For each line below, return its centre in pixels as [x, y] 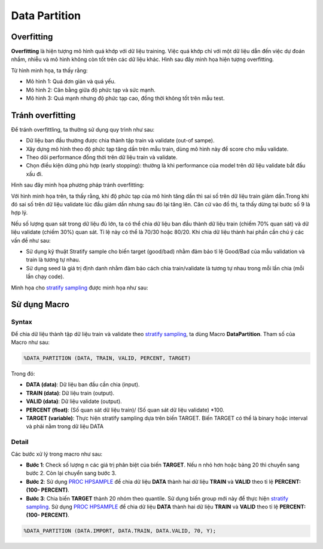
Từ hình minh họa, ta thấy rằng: [49, 70]
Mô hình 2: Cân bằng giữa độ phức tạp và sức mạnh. [91, 90]
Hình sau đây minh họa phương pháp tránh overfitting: [78, 185]
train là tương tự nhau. [53, 260]
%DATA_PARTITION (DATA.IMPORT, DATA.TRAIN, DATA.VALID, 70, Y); [120, 531]
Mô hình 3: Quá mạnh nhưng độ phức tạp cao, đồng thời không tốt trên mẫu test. [125, 98]
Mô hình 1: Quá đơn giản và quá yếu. [71, 81]
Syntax [22, 322]
